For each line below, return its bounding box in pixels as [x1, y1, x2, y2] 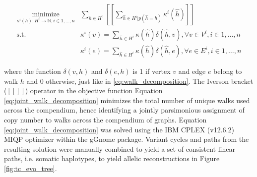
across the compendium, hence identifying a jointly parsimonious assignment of [4, 105, 245, 115]
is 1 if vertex [132, 66, 171, 76]
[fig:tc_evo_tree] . [4, 163, 57, 174]
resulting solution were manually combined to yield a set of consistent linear [4, 143, 235, 154]
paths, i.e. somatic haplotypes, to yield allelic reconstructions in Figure [4, 153, 220, 164]
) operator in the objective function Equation [25, 85, 163, 96]
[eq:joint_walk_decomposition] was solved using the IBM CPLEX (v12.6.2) [4, 124, 234, 134]
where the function [4, 66, 61, 76]
